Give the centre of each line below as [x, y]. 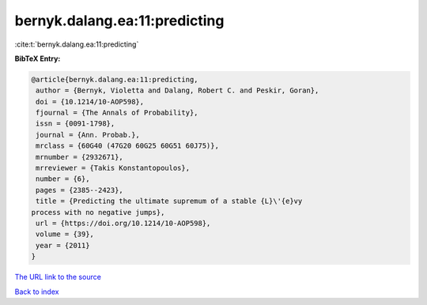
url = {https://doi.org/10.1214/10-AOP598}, [123, 223]
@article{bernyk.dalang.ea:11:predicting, [115, 79]
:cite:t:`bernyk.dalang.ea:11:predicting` [77, 44]
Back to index [37, 292]
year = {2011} [63, 245]
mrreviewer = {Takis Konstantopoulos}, [113, 168]
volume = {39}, [65, 234]
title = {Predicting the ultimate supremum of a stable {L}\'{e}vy [169, 201]
